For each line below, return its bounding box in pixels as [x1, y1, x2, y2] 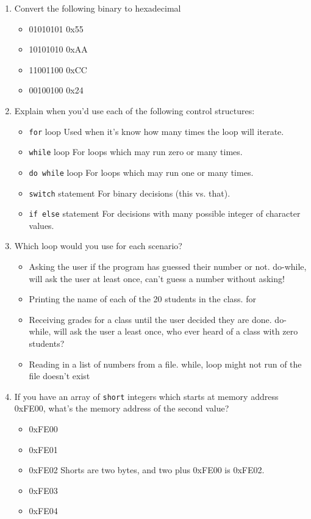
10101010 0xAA [29, 43, 88, 56]
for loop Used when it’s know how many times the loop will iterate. [29, 125, 284, 137]
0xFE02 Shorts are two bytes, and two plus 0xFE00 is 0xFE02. [29, 463, 265, 476]
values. [29, 219, 54, 231]
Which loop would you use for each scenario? [14, 239, 182, 252]
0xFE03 [29, 484, 58, 496]
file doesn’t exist [29, 369, 90, 382]
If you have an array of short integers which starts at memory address [14, 390, 279, 402]
